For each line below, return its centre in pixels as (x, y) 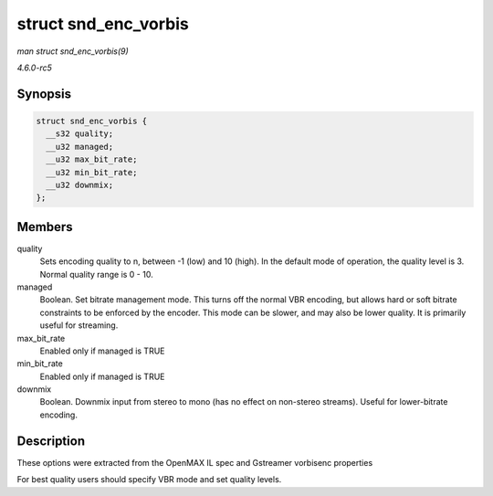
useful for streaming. (79, 325)
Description (51, 441)
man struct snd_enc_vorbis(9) (73, 51)
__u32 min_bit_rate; (92, 172)
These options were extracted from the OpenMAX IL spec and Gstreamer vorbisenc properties (195, 462)
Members (45, 227)
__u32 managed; (80, 147)
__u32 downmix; (80, 185)
